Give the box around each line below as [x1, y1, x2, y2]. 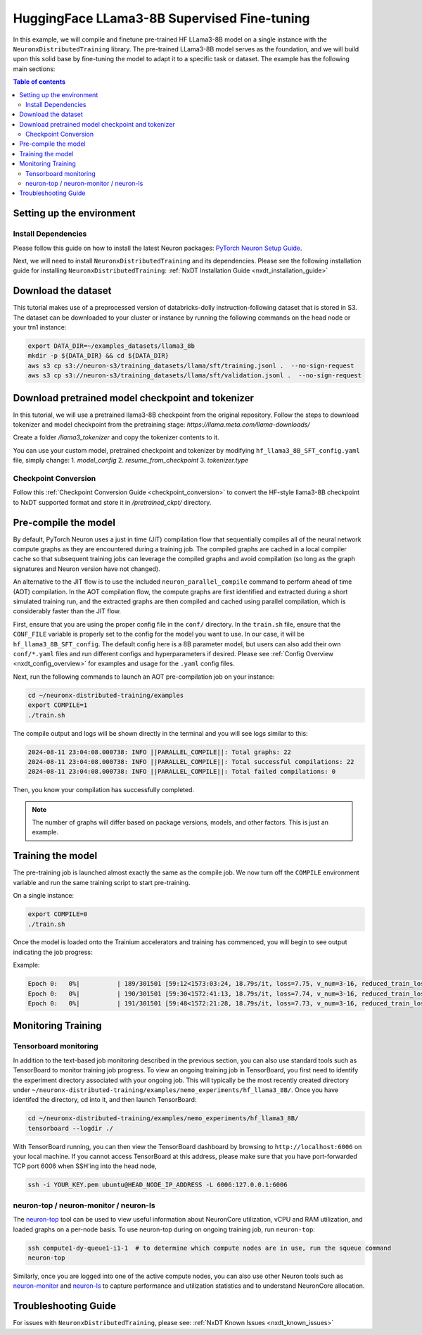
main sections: [13, 64, 56, 73]
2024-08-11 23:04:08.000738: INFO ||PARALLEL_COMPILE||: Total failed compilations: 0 [27, 767, 336, 776]
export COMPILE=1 [27, 701, 88, 709]
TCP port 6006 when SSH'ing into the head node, [13, 1162, 158, 1170]
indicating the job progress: [13, 948, 93, 956]
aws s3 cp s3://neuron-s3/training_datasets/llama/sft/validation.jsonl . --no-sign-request [27, 372, 362, 380]
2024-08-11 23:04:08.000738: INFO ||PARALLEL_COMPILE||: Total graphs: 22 [27, 748, 292, 756]
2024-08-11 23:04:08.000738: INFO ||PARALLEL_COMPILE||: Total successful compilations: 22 [27, 758, 354, 765]
